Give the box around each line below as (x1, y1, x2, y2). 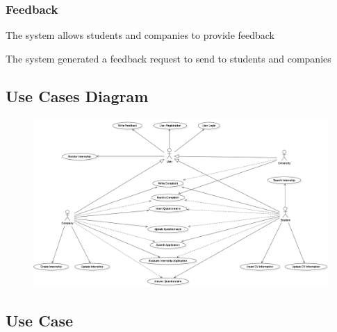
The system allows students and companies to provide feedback (6, 28, 275, 42)
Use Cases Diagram (6, 85, 149, 106)
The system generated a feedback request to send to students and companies (6, 51, 331, 65)
